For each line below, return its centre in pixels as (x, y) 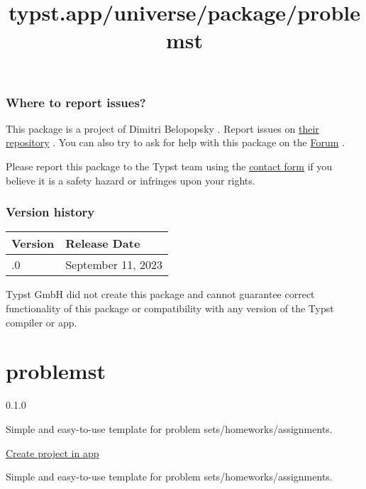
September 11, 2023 (114, 265)
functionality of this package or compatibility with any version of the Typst (170, 308)
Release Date (103, 243)
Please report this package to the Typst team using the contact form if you (169, 166)
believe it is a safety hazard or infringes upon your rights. (131, 180)
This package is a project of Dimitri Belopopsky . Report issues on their (162, 128)
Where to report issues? (76, 102)
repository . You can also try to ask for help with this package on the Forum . (175, 142)
